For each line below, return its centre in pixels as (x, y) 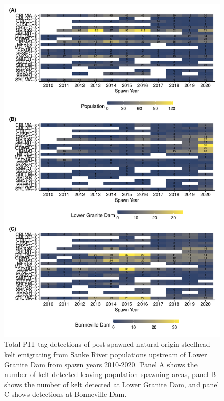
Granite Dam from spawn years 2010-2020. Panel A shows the (101, 364)
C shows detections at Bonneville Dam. (65, 394)
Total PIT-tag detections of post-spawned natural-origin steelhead (107, 344)
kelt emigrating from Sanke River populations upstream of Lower (106, 354)
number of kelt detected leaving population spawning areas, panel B (110, 374)
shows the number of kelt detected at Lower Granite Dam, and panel (112, 384)
